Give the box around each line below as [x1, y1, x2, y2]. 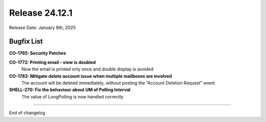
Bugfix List [9, 37, 43, 46]
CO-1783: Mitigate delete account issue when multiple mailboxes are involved [9, 73, 172, 79]
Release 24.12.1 [9, 7, 73, 18]
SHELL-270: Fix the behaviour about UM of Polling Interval [9, 87, 131, 93]
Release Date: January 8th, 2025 [9, 25, 76, 30]
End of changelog [9, 110, 45, 116]
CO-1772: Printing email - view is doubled [9, 59, 96, 65]
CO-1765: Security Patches [9, 50, 66, 56]
